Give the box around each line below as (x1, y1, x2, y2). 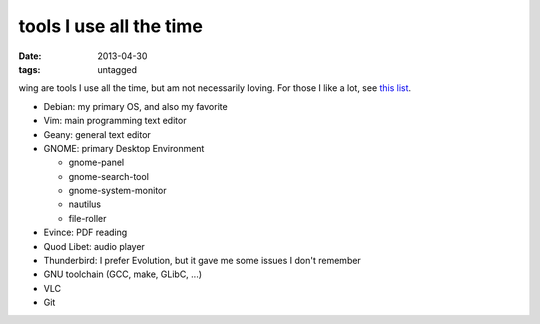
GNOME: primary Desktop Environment (43, 142, 205, 154)
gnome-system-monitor (68, 185, 167, 197)
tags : (18, 63, 41, 75)
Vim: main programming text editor (43, 115, 187, 127)
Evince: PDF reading (43, 226, 128, 239)
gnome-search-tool (68, 170, 150, 182)
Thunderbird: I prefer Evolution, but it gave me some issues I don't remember (43, 255, 362, 267)
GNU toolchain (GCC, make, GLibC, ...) (43, 268, 203, 280)
